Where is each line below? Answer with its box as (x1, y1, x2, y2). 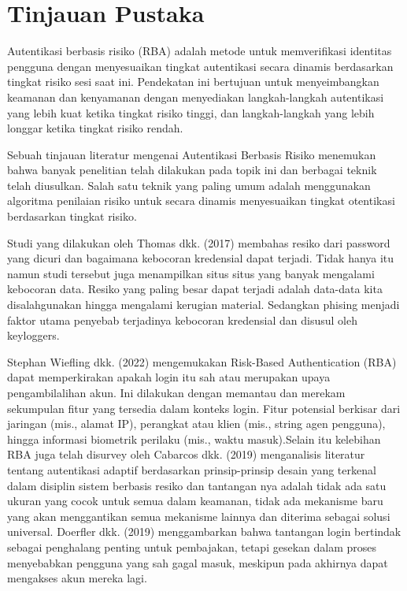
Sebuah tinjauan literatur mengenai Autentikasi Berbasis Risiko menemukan (7, 146, 376, 162)
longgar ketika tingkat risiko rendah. (7, 120, 183, 136)
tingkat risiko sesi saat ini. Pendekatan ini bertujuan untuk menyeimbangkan (7, 73, 379, 90)
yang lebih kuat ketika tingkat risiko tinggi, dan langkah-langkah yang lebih (7, 104, 375, 121)
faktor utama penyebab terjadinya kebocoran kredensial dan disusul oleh (7, 311, 357, 328)
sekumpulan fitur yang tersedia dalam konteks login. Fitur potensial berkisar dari (7, 400, 401, 416)
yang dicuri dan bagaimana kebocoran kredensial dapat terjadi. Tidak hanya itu (7, 250, 394, 266)
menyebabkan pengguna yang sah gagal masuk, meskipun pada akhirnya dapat (7, 554, 388, 571)
